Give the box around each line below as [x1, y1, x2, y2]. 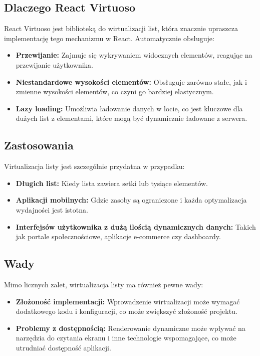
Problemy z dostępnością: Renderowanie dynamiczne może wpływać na [16, 322, 245, 333]
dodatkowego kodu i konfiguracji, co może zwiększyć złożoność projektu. [16, 306, 237, 316]
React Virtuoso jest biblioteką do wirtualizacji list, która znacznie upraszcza [4, 23, 238, 34]
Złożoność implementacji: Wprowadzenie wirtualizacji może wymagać [16, 296, 240, 306]
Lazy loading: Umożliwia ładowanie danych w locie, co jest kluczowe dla [16, 103, 243, 113]
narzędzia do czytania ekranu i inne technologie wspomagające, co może [16, 332, 236, 343]
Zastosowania [4, 137, 74, 153]
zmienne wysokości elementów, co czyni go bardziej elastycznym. [16, 86, 214, 97]
